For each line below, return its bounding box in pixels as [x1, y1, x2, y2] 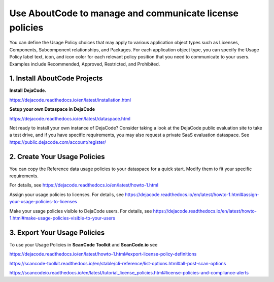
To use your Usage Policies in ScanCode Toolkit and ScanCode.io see [9, 241, 158, 247]
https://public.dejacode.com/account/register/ [9, 139, 107, 145]
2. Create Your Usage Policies [9, 152, 105, 161]
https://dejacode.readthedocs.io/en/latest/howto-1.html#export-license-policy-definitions [9, 251, 197, 257]
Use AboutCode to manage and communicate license [9, 8, 238, 19]
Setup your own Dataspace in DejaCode [9, 106, 95, 112]
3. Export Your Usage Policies [9, 228, 105, 237]
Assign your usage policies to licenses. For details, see [9, 191, 124, 198]
